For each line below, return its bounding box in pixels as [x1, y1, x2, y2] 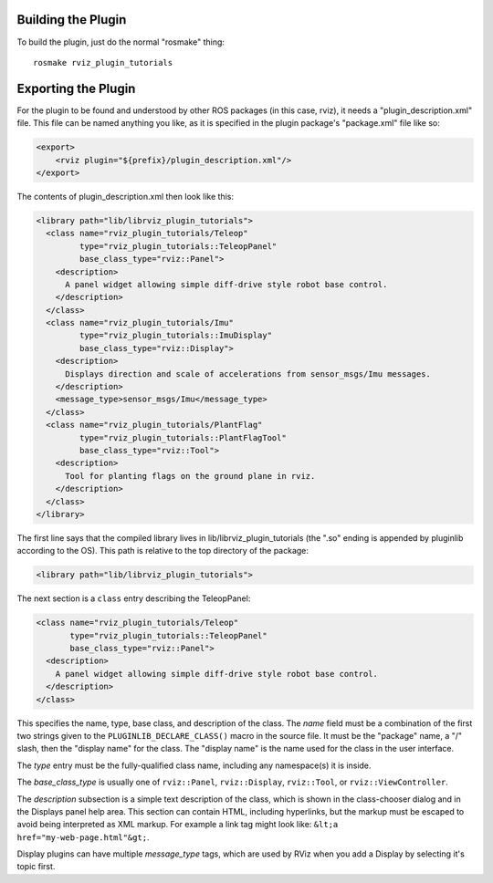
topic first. [16, 861, 56, 872]
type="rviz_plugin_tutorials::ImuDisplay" [79, 330, 273, 341]
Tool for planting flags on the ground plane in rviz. [65, 471, 316, 481]
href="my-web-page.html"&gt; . [16, 831, 150, 843]
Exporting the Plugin [16, 80, 136, 96]
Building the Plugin [16, 12, 127, 27]
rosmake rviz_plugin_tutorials [33, 57, 173, 68]
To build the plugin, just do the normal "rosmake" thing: [16, 36, 226, 47]
